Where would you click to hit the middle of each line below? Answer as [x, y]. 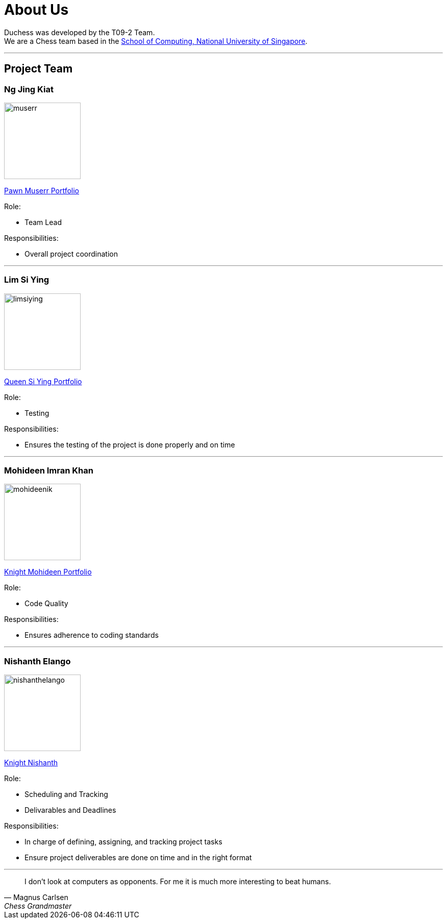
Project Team [39, 69]
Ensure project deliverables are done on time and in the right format [138, 858]
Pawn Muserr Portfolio [42, 190]
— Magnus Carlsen [36, 897]
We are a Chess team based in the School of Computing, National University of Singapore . [156, 41]
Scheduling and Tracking [66, 794]
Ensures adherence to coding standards [92, 635]
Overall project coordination [71, 254]
